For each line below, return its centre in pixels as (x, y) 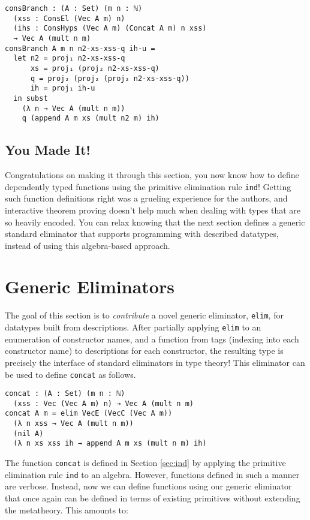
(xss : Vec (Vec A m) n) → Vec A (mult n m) (103, 403)
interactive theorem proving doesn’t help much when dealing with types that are (153, 210)
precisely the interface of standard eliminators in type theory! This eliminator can (155, 362)
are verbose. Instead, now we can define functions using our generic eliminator (148, 486)
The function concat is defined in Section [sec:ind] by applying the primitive (145, 463)
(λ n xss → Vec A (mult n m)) (73, 424)
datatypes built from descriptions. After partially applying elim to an (133, 327)
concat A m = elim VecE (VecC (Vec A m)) (89, 414)
